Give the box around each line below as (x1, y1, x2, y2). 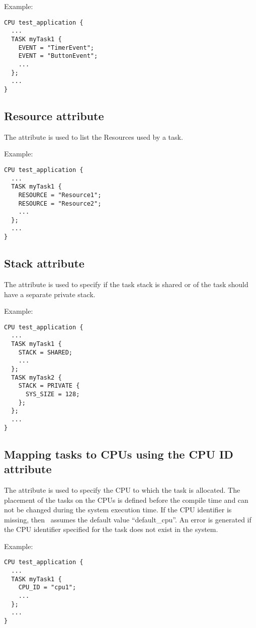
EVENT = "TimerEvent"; (18, 44, 94, 51)
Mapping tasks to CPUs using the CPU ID (4, 446, 233, 462)
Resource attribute (4, 108, 104, 123)
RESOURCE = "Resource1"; (18, 191, 102, 199)
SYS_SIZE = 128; (25, 391, 80, 398)
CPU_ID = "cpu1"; (18, 584, 76, 591)
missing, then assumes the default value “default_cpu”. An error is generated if (4, 514, 251, 524)
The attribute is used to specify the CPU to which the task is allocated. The (4, 484, 240, 495)
